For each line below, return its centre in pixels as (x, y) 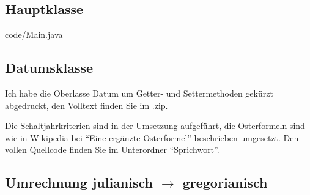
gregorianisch (225, 182)
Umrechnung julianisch (79, 182)
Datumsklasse (49, 68)
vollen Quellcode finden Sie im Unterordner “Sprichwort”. (112, 149)
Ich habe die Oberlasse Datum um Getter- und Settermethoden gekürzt (139, 93)
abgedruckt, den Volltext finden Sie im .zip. (87, 105)
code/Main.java (34, 35)
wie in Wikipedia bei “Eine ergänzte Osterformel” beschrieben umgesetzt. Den (152, 137)
